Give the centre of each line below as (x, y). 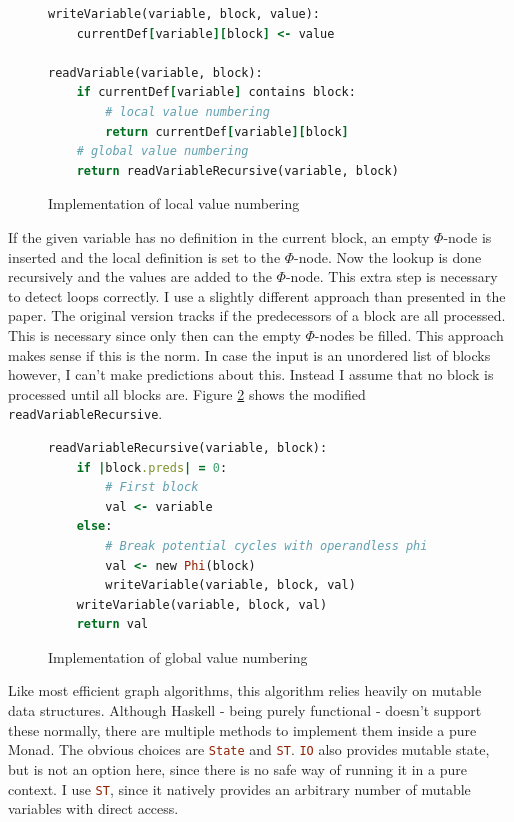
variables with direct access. (93, 808)
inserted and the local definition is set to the (144, 256)
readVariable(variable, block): (155, 72)
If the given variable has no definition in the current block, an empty (219, 236)
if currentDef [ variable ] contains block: (216, 92)
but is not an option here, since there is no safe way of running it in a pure (237, 768)
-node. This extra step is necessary (391, 276)
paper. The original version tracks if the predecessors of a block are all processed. (257, 315)
